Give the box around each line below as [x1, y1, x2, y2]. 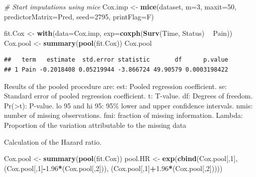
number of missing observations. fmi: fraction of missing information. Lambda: [4, 110, 243, 120]
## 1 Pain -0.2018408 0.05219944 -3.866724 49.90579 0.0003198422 [4, 66, 229, 73]
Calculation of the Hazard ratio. [4, 136, 102, 147]
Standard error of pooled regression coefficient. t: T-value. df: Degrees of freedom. [4, 90, 253, 101]
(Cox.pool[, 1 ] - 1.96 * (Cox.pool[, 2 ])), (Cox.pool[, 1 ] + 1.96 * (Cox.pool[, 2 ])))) [4, 163, 223, 173]
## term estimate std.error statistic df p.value [4, 56, 229, 64]
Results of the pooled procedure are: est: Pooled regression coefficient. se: [4, 81, 227, 91]
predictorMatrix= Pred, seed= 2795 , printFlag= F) [4, 11, 154, 21]
